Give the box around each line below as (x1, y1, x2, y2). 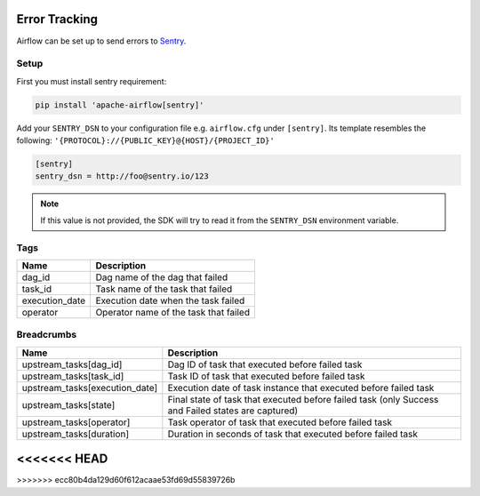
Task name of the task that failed (95, 283, 233, 295)
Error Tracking (16, 12, 98, 27)
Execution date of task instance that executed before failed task (167, 381, 435, 394)
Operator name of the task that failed (95, 306, 251, 318)
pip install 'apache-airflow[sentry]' (35, 100, 204, 110)
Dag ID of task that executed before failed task (167, 358, 363, 371)
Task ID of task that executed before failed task (167, 370, 365, 382)
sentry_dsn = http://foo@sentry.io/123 (35, 172, 209, 181)
